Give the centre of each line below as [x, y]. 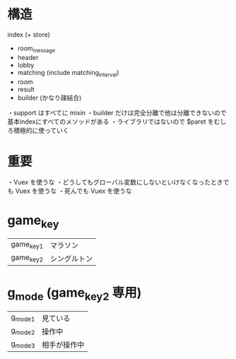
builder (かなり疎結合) [49, 98]
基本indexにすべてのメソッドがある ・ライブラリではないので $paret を [111, 122]
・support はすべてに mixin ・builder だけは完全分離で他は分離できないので [117, 112]
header [28, 57]
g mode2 [23, 331]
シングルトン [71, 259]
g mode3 [23, 344]
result [26, 89]
